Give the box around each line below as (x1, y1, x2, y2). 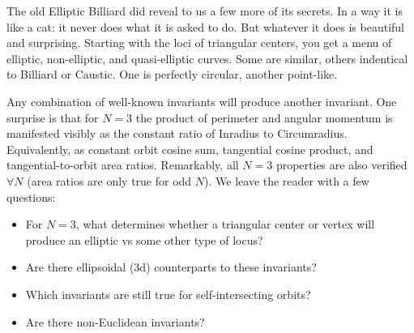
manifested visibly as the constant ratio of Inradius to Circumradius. (6, 125, 348, 142)
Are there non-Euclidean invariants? (25, 313, 205, 330)
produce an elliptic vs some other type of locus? (25, 231, 263, 248)
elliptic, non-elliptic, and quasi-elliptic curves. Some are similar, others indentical (6, 49, 408, 66)
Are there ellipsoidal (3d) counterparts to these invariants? (25, 258, 317, 275)
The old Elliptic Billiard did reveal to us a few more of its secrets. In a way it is (6, 2, 403, 19)
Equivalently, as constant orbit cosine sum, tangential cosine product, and (6, 140, 373, 157)
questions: (6, 188, 56, 205)
